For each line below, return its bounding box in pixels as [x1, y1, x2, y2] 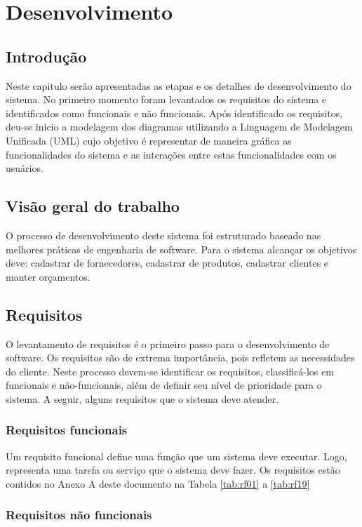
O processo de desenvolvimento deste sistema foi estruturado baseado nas [6, 227, 321, 242]
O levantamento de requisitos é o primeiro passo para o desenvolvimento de [6, 336, 330, 351]
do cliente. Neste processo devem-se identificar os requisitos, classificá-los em [6, 363, 334, 378]
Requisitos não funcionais [6, 506, 152, 523]
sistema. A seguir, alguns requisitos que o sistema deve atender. [6, 391, 279, 406]
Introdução [6, 45, 87, 67]
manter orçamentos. [6, 269, 90, 283]
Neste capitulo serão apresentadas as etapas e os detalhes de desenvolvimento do [6, 78, 351, 93]
